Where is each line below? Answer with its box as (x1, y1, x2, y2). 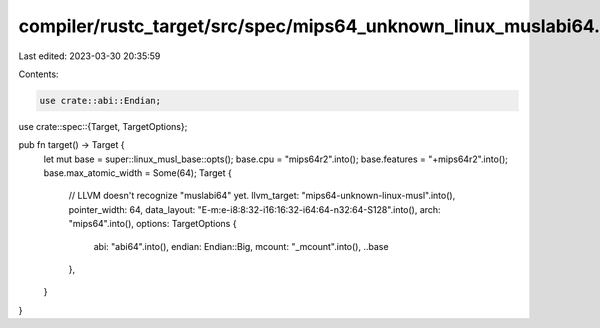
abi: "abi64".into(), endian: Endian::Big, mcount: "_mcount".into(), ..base (93, 240, 389, 252)
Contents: (18, 68, 59, 80)
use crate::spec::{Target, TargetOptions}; (18, 120, 188, 132)
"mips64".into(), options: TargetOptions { (68, 218, 237, 230)
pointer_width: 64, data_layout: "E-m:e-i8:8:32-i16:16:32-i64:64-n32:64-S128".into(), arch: (68, 203, 441, 215)
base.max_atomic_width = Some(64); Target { (43, 167, 232, 179)
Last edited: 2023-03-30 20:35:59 (18, 50, 161, 62)
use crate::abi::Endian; (39, 95, 162, 106)
